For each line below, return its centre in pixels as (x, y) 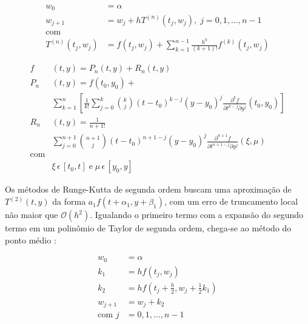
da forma (69, 201)
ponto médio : (31, 240)
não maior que (32, 215)
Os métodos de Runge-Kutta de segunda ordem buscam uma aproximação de (148, 189)
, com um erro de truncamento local (231, 201)
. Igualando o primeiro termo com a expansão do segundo (197, 215)
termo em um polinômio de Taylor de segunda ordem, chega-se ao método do (148, 228)
